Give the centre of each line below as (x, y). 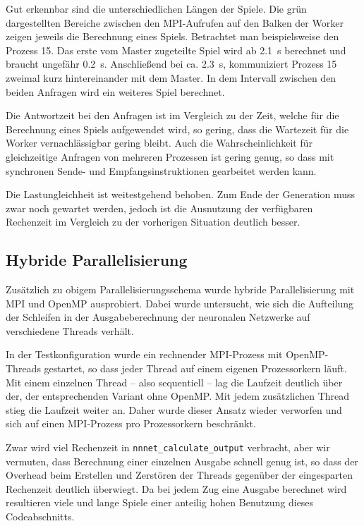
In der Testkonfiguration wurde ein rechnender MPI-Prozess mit (144, 354)
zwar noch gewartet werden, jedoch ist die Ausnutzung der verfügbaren (159, 208)
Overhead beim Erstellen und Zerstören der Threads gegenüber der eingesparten (180, 475)
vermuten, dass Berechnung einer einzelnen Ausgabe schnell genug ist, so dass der (182, 461)
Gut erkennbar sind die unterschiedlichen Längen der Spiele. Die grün (156, 8)
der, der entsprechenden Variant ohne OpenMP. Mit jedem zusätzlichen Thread (178, 396)
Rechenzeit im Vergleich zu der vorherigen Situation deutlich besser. (153, 222)
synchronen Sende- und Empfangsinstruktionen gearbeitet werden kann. (161, 170)
